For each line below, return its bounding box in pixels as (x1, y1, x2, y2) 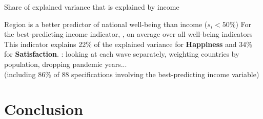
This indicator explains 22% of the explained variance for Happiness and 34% (4, 38, 252, 49)
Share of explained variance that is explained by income (4, 2, 179, 12)
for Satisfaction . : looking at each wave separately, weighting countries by (4, 49, 239, 59)
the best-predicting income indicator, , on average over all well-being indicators (4, 29, 253, 39)
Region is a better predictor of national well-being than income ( (4, 18, 208, 29)
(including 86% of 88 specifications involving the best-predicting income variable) (4, 68, 259, 79)
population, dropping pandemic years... (4, 58, 127, 69)
